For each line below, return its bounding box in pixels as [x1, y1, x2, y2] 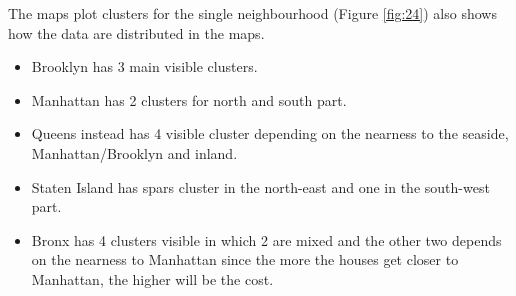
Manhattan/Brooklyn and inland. [31, 142, 238, 163]
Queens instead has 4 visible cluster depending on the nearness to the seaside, [31, 123, 509, 144]
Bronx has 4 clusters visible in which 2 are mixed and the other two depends [31, 229, 502, 250]
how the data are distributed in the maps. [8, 22, 265, 43]
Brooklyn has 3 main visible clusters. [31, 56, 258, 77]
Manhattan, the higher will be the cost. [31, 268, 274, 289]
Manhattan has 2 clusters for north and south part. [31, 89, 347, 110]
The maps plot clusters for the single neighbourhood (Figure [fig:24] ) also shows [8, 3, 497, 23]
